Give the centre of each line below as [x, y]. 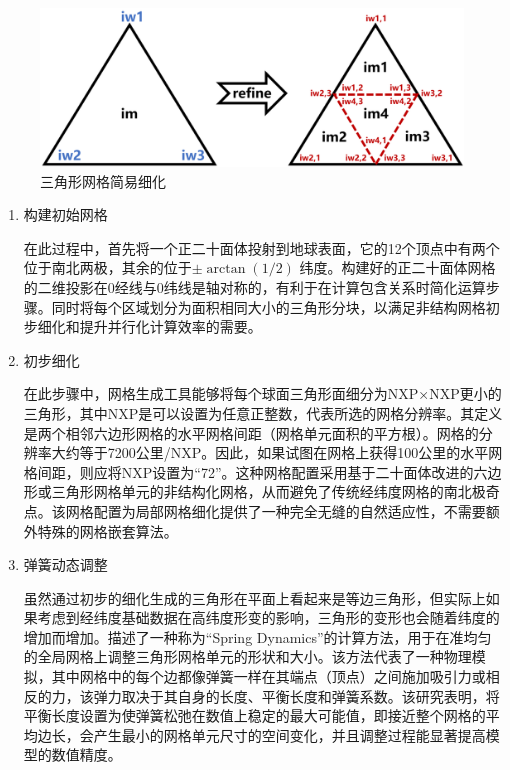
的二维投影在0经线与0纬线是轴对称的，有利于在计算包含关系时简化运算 [254, 286]
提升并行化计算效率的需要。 [170, 326]
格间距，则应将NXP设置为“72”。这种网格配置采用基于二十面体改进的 [248, 471]
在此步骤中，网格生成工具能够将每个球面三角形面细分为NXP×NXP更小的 [262, 393]
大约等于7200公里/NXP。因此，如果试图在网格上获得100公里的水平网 [277, 452]
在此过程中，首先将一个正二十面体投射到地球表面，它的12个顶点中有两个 [261, 247]
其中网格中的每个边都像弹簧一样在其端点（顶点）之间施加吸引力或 [268, 676]
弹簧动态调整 [65, 564]
